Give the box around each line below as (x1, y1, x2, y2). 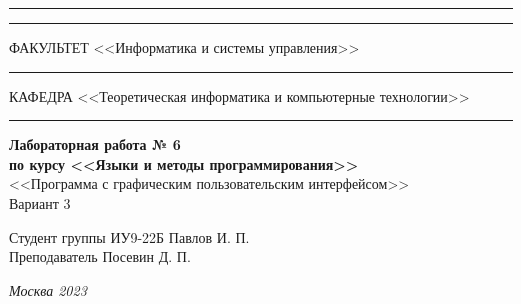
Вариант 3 (9, 192, 71, 213)
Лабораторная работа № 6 (9, 134, 181, 155)
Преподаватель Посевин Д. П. (9, 246, 191, 267)
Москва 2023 (9, 279, 87, 300)
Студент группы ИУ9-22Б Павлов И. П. (9, 226, 250, 247)
